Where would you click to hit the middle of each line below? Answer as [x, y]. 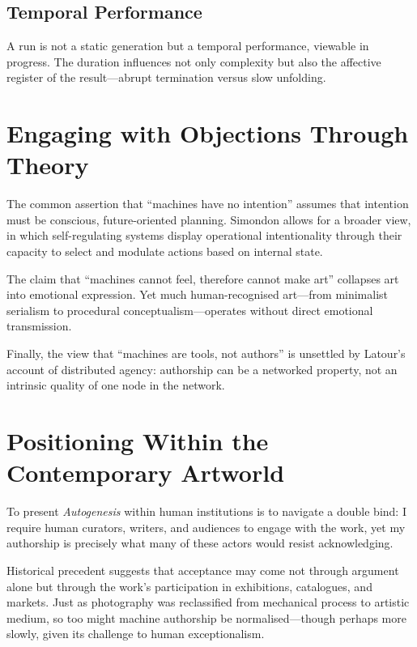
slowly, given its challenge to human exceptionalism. [136, 634]
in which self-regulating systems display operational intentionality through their [204, 235]
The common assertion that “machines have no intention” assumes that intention [208, 204]
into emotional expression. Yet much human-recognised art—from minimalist [198, 294]
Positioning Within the [138, 441]
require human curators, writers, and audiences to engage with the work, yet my [206, 527]
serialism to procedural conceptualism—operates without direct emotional [190, 310]
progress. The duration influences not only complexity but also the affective [194, 61]
